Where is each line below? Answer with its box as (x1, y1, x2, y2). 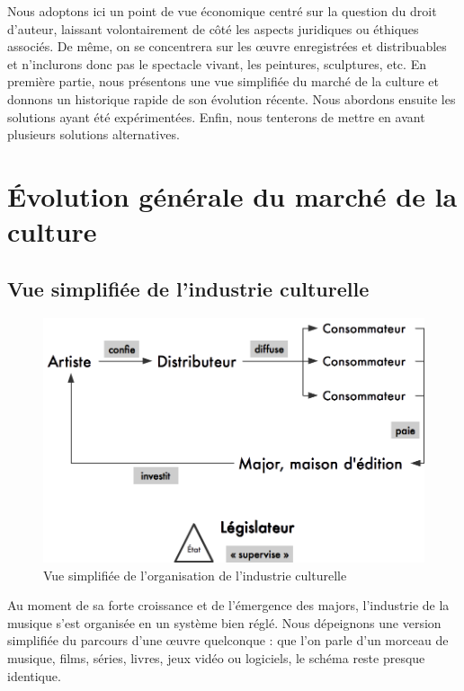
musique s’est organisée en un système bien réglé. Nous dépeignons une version (7, 613, 442, 632)
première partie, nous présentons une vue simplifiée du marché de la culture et (7, 72, 440, 91)
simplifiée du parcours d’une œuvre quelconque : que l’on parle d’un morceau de (7, 631, 449, 650)
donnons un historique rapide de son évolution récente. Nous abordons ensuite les (7, 89, 456, 108)
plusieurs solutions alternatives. (7, 125, 180, 144)
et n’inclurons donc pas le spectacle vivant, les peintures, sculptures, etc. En (7, 54, 426, 73)
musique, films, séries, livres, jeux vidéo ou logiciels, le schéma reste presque (7, 649, 425, 668)
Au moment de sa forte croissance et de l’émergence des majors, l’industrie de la (7, 596, 450, 615)
